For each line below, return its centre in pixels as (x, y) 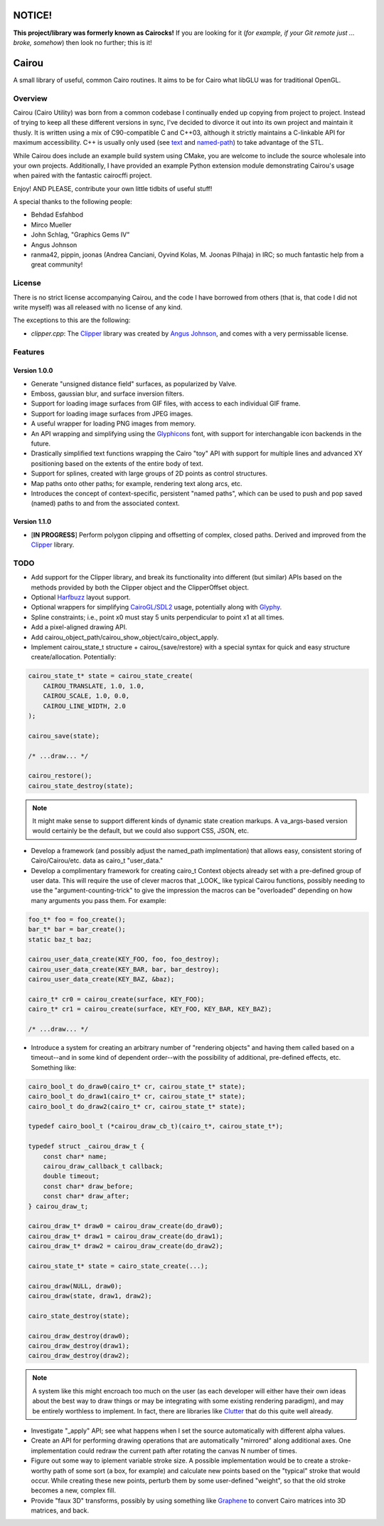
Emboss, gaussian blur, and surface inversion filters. (108, 394)
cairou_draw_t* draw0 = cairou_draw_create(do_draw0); (126, 1226)
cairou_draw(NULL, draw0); (75, 1286)
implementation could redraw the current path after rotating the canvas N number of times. (164, 1450)
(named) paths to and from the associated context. (106, 503)
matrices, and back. (60, 1510)
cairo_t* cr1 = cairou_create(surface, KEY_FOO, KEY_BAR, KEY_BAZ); (150, 1009)
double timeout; (71, 1176)
